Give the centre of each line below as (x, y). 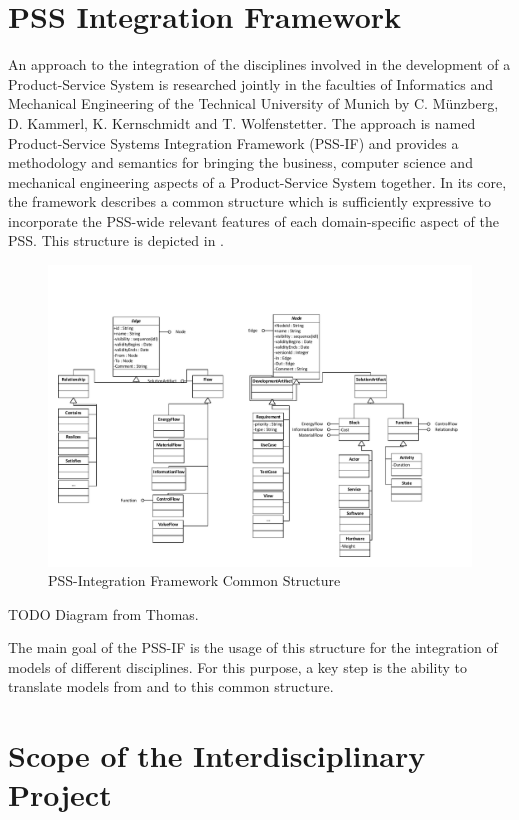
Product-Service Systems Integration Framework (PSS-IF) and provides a (233, 142)
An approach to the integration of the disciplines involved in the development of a (259, 64)
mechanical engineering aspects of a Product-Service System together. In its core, (257, 181)
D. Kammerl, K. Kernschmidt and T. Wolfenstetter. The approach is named (242, 122)
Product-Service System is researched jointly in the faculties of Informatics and (250, 83)
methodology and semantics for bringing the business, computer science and (240, 162)
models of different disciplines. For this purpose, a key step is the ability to (237, 666)
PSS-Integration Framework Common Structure (194, 580)
